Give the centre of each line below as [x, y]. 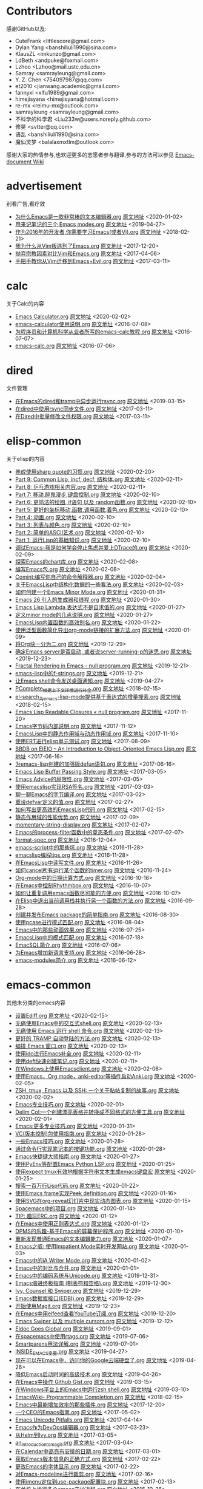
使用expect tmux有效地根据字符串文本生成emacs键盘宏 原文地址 [95, 1172]
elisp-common [44, 441]
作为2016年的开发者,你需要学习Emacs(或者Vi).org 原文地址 [88, 231]
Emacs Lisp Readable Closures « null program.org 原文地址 [88, 712]
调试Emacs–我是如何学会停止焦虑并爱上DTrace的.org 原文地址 [92, 547]
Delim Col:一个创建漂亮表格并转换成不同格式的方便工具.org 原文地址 [100, 1112]
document [19, 162]
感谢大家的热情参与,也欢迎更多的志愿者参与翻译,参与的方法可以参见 [90, 155]
